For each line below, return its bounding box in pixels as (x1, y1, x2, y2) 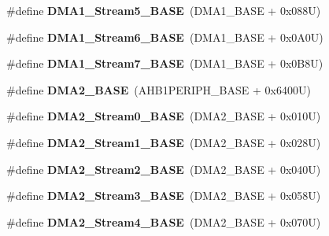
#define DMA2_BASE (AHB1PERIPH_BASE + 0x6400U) (6, 81, 311, 98)
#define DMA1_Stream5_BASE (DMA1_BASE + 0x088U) (6, 2, 321, 18)
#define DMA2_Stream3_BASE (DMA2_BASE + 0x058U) (6, 187, 321, 204)
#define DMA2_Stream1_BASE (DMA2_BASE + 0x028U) (6, 134, 321, 150)
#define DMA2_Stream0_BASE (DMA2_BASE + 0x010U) (6, 108, 321, 124)
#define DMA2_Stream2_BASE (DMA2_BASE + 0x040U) (6, 160, 321, 177)
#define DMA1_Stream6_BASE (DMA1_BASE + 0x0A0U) (6, 28, 323, 45)
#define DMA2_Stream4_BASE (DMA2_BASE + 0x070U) (6, 213, 321, 230)
